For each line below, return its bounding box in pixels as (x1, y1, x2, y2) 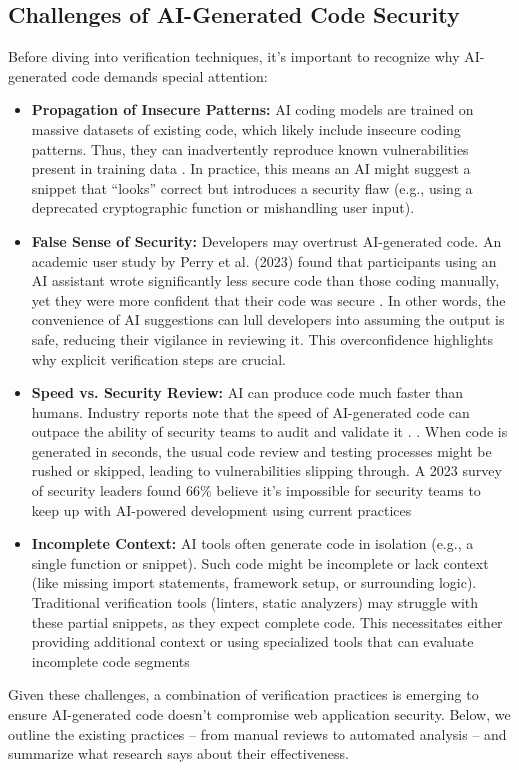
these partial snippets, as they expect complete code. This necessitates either (31, 611, 503, 632)
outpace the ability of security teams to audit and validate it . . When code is (31, 421, 508, 442)
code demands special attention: (71, 65, 268, 86)
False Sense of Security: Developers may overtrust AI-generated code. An (31, 230, 502, 251)
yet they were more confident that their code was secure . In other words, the (31, 289, 506, 310)
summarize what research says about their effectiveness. (8, 743, 349, 764)
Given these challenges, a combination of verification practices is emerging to (8, 684, 479, 705)
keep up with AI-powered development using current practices (31, 499, 412, 520)
